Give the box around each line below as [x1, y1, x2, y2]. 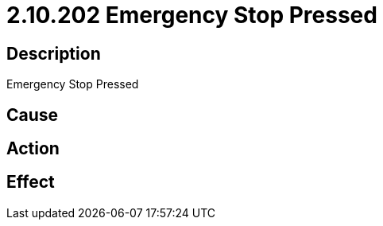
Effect [6, 172, 55, 193]
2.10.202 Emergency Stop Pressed [6, 2, 377, 29]
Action [6, 138, 60, 159]
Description [6, 43, 101, 64]
